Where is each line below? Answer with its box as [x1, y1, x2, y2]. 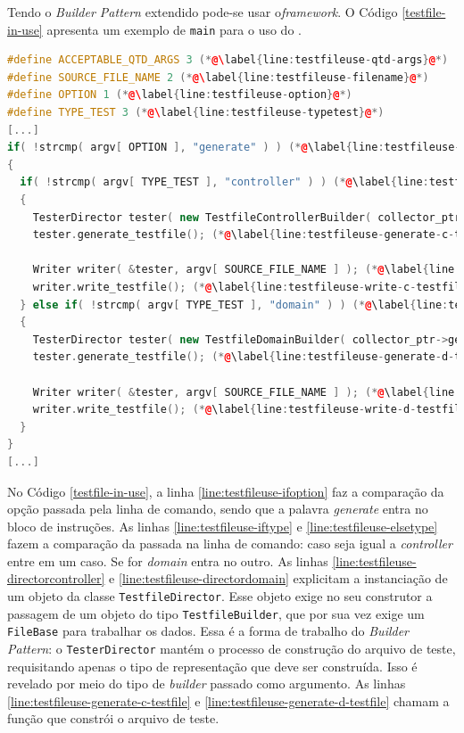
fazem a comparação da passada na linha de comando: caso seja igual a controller [7, 534, 452, 553]
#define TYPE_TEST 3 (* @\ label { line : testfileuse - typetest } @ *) [7, 106, 385, 119]
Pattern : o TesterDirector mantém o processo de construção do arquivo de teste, [7, 639, 456, 658]
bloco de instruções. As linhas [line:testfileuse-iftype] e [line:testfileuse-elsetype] [7, 516, 438, 535]
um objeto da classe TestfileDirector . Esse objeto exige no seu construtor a [7, 587, 433, 605]
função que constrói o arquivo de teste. [7, 709, 220, 728]
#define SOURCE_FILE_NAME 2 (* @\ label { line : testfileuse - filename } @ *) [7, 70, 429, 84]
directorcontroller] [7, 569, 105, 588]
